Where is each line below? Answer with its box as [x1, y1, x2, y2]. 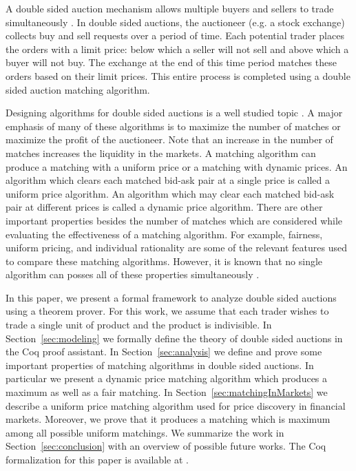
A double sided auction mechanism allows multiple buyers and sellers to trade [6, 1, 334, 15]
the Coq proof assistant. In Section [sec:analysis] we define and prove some [6, 344, 322, 359]
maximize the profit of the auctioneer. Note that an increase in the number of [6, 132, 333, 147]
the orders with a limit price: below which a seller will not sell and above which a [6, 41, 349, 56]
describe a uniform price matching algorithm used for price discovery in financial [6, 398, 346, 412]
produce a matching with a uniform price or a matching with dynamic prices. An [6, 159, 348, 174]
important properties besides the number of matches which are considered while [6, 213, 343, 227]
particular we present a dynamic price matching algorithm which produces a [6, 371, 328, 386]
